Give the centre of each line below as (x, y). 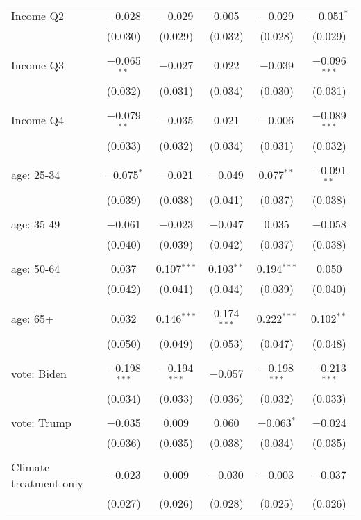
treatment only (48, 483)
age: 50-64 (36, 269)
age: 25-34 (36, 174)
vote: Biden (39, 373)
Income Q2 (37, 16)
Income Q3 (37, 65)
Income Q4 (37, 120)
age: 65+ (33, 318)
